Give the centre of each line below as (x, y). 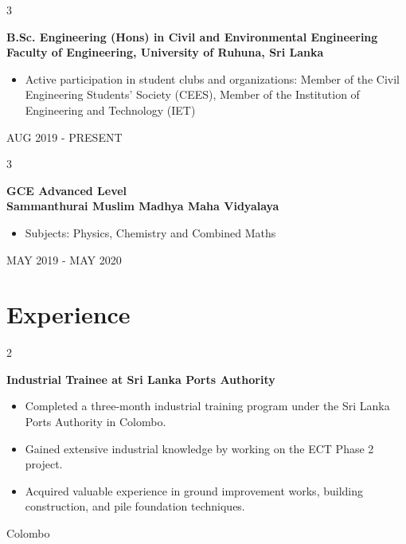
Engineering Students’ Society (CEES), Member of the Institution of (192, 94)
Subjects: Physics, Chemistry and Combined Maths (150, 232)
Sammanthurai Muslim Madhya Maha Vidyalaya (143, 206)
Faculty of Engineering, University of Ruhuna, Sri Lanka (165, 52)
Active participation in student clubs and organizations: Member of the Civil (212, 78)
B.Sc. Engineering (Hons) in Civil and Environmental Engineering (192, 36)
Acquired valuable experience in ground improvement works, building (194, 490)
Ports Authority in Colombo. (96, 422)
